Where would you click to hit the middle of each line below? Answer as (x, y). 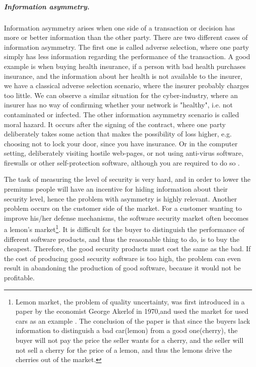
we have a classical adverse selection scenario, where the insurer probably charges (127, 85)
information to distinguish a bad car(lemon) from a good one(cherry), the (127, 330)
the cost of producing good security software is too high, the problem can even (123, 258)
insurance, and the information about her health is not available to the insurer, (123, 76)
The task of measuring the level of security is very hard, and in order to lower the (127, 179)
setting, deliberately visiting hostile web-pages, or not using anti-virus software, (124, 153)
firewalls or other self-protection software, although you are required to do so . (122, 162)
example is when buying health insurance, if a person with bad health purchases (125, 66)
